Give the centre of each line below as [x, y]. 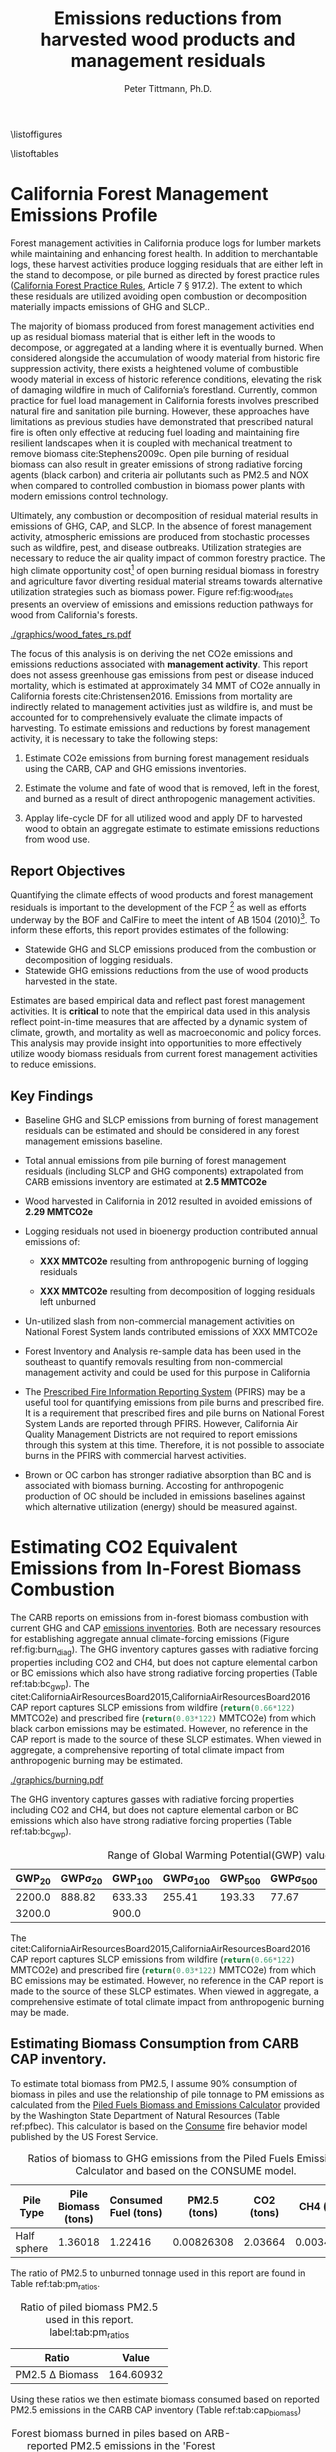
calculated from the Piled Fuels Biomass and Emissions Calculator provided [165, 2104]
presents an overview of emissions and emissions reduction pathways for [162, 604]
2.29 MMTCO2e [58, 1212]
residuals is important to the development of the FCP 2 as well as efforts [158, 906]
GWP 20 [33, 1879]
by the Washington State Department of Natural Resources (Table [145, 2115]
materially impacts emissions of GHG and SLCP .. [110, 306]
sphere [32, 2248]
